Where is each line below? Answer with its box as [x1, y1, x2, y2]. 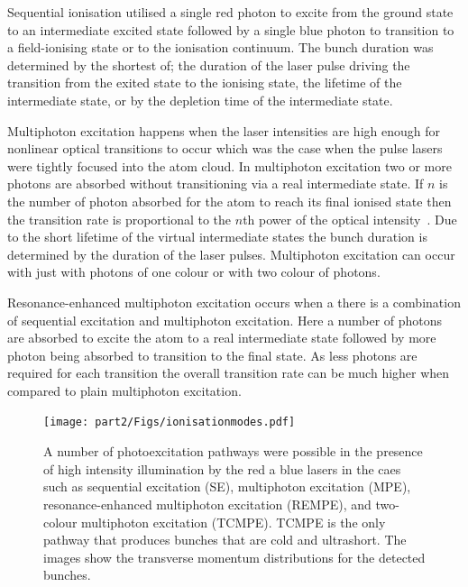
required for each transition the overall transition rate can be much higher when [7, 363, 450, 382]
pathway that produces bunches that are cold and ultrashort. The [43, 530, 407, 549]
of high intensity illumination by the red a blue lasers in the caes [43, 459, 401, 478]
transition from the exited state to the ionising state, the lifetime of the [7, 73, 402, 92]
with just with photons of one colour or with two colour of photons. [7, 262, 381, 281]
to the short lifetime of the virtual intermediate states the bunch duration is [7, 227, 427, 246]
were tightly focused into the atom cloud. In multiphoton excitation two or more [7, 156, 452, 175]
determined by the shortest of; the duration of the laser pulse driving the [7, 55, 410, 74]
